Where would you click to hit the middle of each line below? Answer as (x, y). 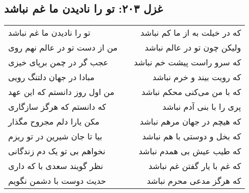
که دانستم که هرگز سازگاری (57, 107)
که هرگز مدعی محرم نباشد (194, 181)
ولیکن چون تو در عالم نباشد (193, 47)
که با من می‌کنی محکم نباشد (191, 92)
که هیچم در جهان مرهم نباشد (191, 122)
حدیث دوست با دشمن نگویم (57, 181)
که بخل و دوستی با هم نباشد (192, 136)
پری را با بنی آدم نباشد (202, 107)
